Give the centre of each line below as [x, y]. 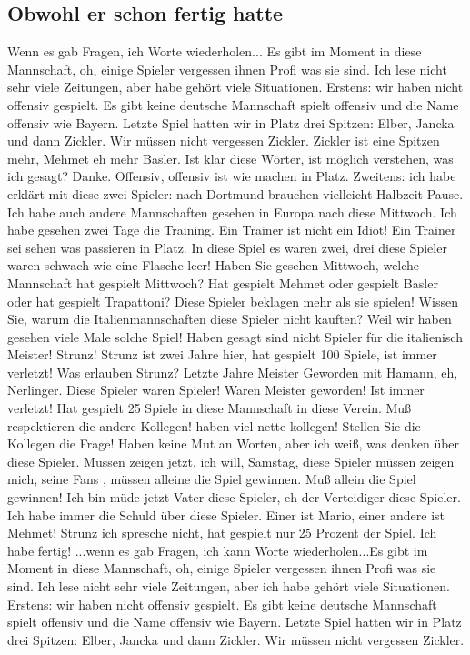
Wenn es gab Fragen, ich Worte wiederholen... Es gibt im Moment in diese [215, 51]
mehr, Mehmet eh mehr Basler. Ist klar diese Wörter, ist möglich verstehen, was [230, 158]
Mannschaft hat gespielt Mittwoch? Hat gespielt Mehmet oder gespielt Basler [223, 282]
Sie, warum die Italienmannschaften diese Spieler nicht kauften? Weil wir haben [230, 319]
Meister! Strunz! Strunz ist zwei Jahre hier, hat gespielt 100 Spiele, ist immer [222, 354]
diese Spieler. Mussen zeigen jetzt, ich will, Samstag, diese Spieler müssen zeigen [231, 461]
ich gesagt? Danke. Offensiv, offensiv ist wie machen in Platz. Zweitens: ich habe [232, 176]
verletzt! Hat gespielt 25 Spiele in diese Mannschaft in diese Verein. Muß [210, 408]
